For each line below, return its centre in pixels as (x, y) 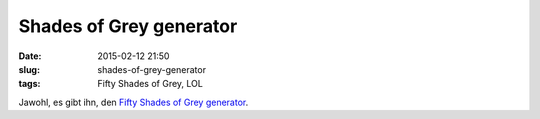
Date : (30, 56)
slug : (29, 69)
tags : (29, 84)
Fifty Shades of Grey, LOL (150, 84)
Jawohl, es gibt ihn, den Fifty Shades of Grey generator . (133, 102)
